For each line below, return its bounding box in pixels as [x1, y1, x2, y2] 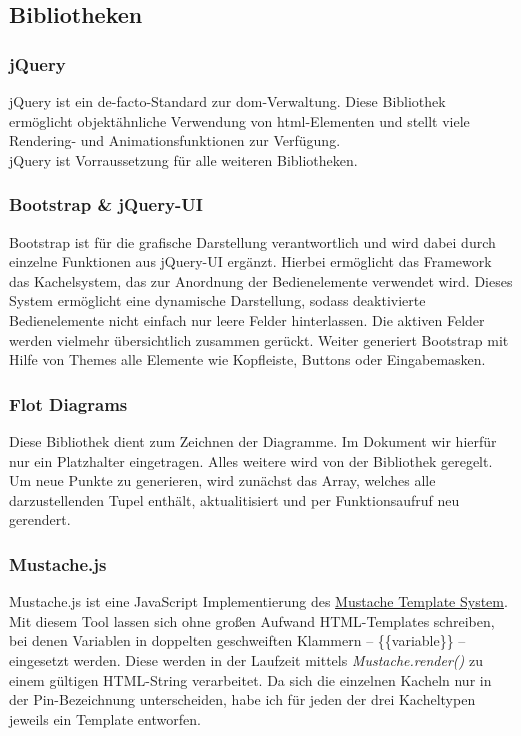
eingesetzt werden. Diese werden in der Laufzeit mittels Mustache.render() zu [9, 649, 483, 670]
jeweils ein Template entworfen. [9, 708, 201, 729]
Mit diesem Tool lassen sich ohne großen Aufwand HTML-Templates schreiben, [9, 610, 495, 631]
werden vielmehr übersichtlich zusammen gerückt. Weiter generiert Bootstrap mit [9, 329, 509, 350]
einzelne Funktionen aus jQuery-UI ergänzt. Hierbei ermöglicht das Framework [9, 251, 492, 272]
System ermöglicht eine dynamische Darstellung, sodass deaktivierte [9, 290, 426, 311]
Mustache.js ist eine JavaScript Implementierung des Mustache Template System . [9, 591, 508, 612]
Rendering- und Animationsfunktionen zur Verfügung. [9, 130, 341, 151]
